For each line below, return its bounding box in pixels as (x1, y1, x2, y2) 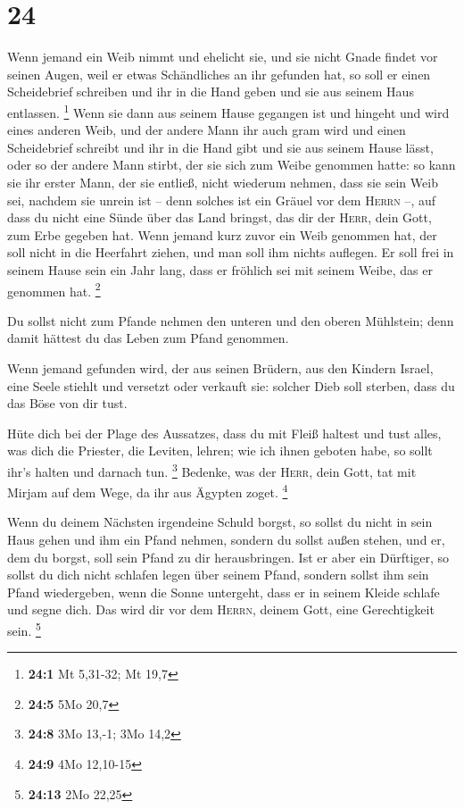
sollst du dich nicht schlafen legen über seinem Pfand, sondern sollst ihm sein (7, 565, 429, 584)
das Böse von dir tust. (7, 394, 128, 413)
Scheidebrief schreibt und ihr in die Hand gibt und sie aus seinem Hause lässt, (7, 138, 434, 156)
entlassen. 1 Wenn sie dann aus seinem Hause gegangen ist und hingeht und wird (7, 100, 450, 121)
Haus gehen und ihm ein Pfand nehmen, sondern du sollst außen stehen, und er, (7, 530, 445, 548)
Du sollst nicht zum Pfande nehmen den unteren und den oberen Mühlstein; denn (7, 311, 454, 329)
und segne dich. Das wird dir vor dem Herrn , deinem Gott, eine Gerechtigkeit (7, 600, 435, 619)
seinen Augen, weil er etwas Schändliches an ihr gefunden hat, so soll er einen (7, 64, 431, 83)
